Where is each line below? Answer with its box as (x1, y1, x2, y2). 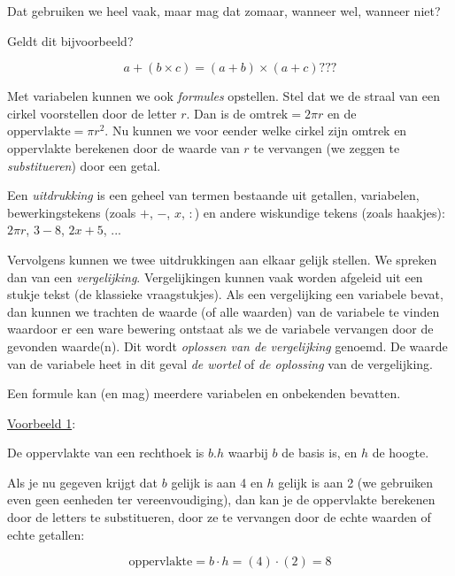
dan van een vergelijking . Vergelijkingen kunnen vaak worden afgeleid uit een (7, 267, 423, 286)
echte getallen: (7, 525, 85, 543)
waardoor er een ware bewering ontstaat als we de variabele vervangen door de (7, 319, 434, 338)
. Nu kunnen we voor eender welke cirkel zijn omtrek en (104, 121, 407, 140)
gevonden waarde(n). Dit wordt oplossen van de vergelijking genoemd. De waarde (7, 336, 448, 355)
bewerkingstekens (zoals (7, 203, 136, 221)
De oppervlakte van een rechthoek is (7, 443, 204, 462)
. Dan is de (186, 104, 246, 122)
